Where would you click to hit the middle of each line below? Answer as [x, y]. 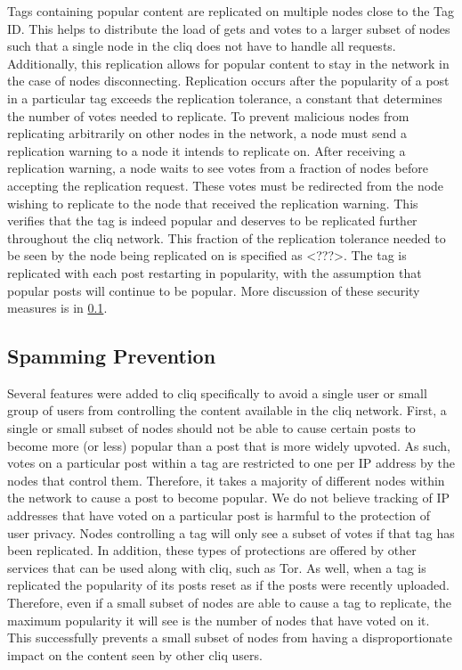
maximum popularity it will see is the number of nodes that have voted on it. [219, 620]
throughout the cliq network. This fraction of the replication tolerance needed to [227, 237]
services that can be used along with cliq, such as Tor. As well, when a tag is [217, 567]
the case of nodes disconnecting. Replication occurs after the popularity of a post [228, 81]
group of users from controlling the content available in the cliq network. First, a [227, 410]
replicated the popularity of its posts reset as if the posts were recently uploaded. [228, 585]
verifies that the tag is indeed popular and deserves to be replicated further [212, 221]
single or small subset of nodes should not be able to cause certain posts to [211, 428]
